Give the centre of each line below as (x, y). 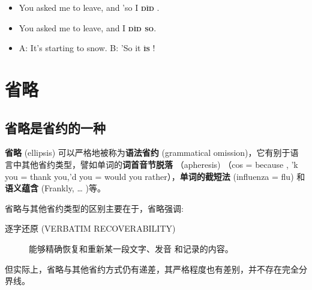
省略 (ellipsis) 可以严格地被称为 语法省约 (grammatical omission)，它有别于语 (152, 153)
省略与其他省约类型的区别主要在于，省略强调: (94, 208)
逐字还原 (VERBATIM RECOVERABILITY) (90, 228)
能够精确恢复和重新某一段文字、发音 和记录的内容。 (131, 248)
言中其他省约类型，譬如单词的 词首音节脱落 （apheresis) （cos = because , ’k (151, 164)
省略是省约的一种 (55, 127)
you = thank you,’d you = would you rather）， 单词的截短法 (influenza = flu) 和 (155, 176)
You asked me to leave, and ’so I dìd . (89, 7)
